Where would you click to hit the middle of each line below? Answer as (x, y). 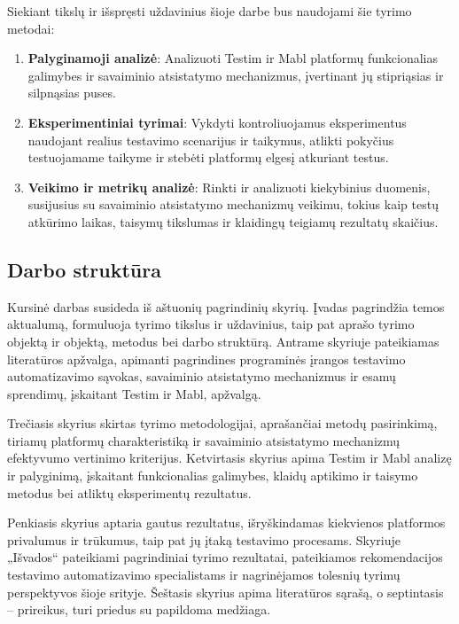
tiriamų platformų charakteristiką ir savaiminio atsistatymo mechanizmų (204, 440)
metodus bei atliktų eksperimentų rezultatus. (129, 492)
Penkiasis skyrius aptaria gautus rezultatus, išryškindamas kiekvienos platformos (226, 523)
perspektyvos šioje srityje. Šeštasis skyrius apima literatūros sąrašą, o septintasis (226, 592)
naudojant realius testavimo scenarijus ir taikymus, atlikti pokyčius (211, 140)
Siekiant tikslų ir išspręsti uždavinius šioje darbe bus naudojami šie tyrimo (210, 11)
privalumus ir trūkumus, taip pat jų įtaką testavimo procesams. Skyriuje (204, 539)
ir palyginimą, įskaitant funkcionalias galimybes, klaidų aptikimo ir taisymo (213, 476)
